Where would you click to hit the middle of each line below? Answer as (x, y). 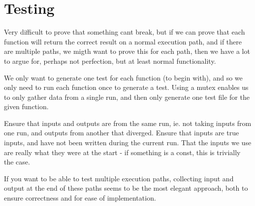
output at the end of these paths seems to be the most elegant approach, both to (126, 188)
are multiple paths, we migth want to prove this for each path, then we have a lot (127, 51)
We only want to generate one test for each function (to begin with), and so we (123, 77)
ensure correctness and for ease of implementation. (80, 198)
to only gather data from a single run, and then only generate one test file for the (127, 97)
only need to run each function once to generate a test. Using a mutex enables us (126, 87)
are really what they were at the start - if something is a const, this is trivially (122, 152)
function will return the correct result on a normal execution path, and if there (123, 41)
